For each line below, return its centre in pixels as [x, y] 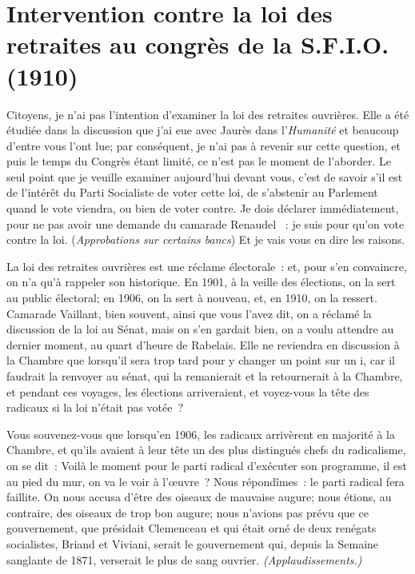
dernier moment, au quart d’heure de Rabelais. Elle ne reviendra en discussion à [203, 344]
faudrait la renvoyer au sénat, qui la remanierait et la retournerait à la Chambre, [205, 376]
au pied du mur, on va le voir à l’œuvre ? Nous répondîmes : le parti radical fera [206, 481]
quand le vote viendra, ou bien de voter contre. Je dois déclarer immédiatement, [203, 208]
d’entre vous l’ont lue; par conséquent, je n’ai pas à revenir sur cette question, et [204, 145]
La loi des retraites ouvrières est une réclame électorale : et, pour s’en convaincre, [207, 266]
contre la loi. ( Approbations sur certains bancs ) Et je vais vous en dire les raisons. [206, 239]
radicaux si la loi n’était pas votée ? [95, 407]
